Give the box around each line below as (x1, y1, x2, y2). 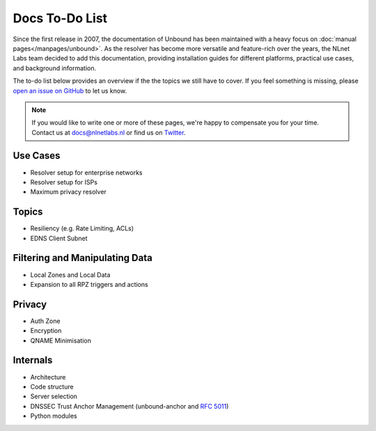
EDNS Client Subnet (30, 234, 88, 242)
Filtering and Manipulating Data (13, 252, 152, 264)
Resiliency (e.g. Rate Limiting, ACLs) (30, 224, 134, 233)
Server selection (30, 392, 78, 400)
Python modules (30, 412, 77, 421)
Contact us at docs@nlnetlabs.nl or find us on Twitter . (31, 128, 186, 136)
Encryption (30, 327, 62, 335)
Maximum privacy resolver (30, 188, 107, 196)
